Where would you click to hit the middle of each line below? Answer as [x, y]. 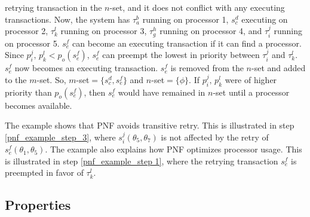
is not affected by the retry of [215, 137]
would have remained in [162, 92]
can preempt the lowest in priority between [181, 55]
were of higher [251, 79]
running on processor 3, [104, 31]
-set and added [279, 68]
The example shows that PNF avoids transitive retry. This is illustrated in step [150, 125]
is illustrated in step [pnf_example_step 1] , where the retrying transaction [142, 161]
